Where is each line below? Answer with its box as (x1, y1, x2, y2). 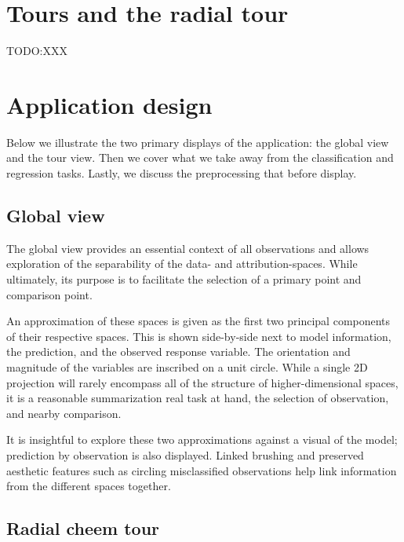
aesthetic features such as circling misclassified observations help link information (6, 462, 397, 478)
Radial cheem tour (6, 516, 160, 540)
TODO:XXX (6, 42, 67, 59)
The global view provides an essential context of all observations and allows (6, 240, 369, 256)
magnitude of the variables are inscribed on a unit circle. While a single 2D (6, 358, 368, 375)
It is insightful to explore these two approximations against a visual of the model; (6, 431, 398, 448)
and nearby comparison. (6, 405, 122, 421)
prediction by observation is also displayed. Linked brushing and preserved (6, 446, 364, 463)
